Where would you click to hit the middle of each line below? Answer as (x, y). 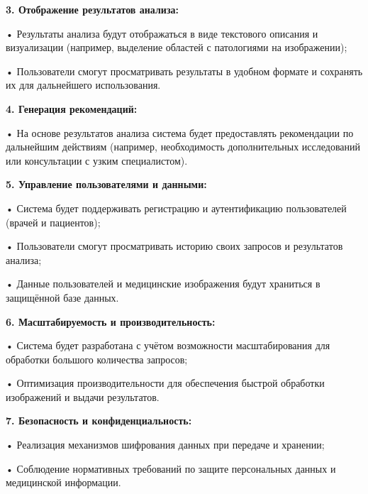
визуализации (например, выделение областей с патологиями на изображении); (177, 47)
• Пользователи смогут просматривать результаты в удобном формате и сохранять (184, 71)
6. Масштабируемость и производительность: (111, 321)
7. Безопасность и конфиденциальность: (99, 421)
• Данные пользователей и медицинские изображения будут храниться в (163, 284)
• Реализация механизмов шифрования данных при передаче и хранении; (165, 445)
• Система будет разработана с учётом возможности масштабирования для (168, 345)
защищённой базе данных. (62, 297)
